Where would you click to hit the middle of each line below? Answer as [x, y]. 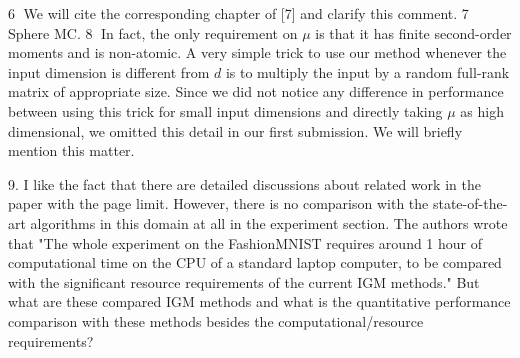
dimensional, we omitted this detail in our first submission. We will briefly [235, 130]
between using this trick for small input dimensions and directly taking [225, 110]
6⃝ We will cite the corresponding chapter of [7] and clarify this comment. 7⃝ [240, 13]
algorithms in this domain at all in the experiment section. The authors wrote [269, 222]
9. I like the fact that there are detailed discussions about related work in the [244, 183]
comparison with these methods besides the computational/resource [216, 320]
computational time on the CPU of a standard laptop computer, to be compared [255, 262]
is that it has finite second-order [413, 32]
